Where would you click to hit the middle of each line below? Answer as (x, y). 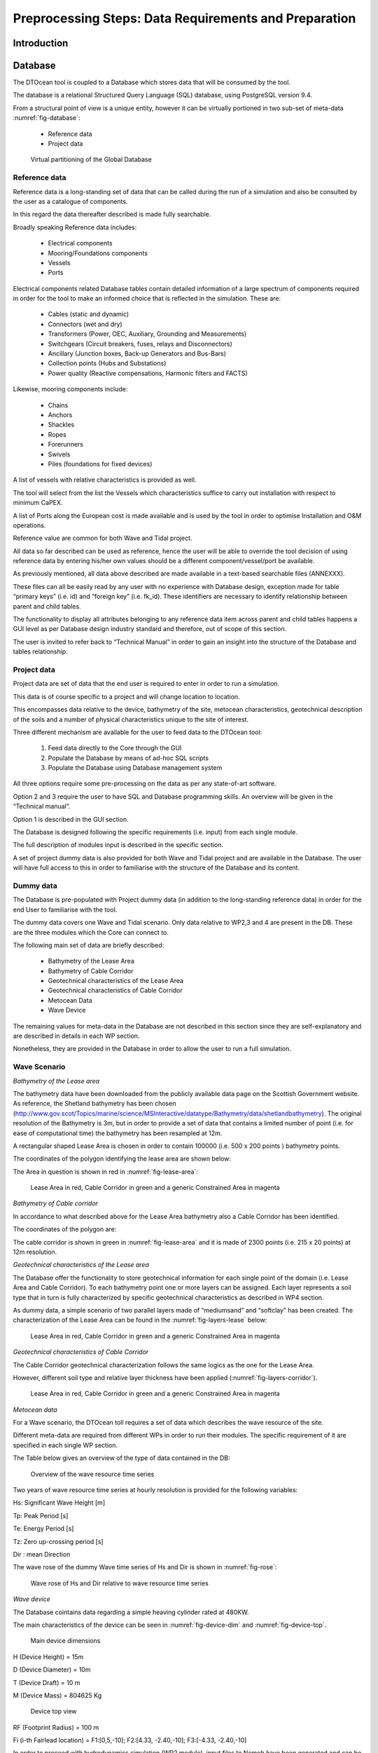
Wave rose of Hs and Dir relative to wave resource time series (120, 1583)
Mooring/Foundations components (98, 253)
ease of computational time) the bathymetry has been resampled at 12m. (118, 1133)
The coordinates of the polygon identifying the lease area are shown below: (122, 1159)
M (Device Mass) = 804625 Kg (57, 1695)
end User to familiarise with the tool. (65, 909)
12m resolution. (35, 1252)
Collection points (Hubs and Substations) (107, 363)
